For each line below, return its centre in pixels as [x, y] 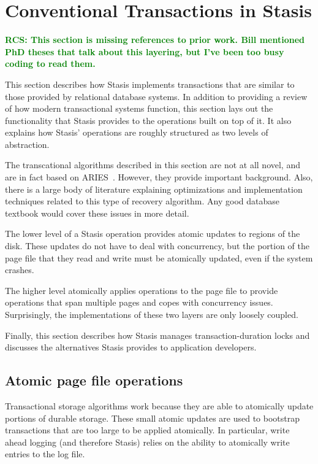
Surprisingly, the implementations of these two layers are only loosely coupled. [152, 314]
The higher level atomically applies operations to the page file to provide [142, 290]
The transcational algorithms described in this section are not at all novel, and [153, 165]
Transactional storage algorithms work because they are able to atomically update [159, 405]
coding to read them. [50, 64]
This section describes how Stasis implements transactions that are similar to [150, 84]
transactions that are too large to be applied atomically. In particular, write [147, 430]
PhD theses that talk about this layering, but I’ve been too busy [145, 51]
